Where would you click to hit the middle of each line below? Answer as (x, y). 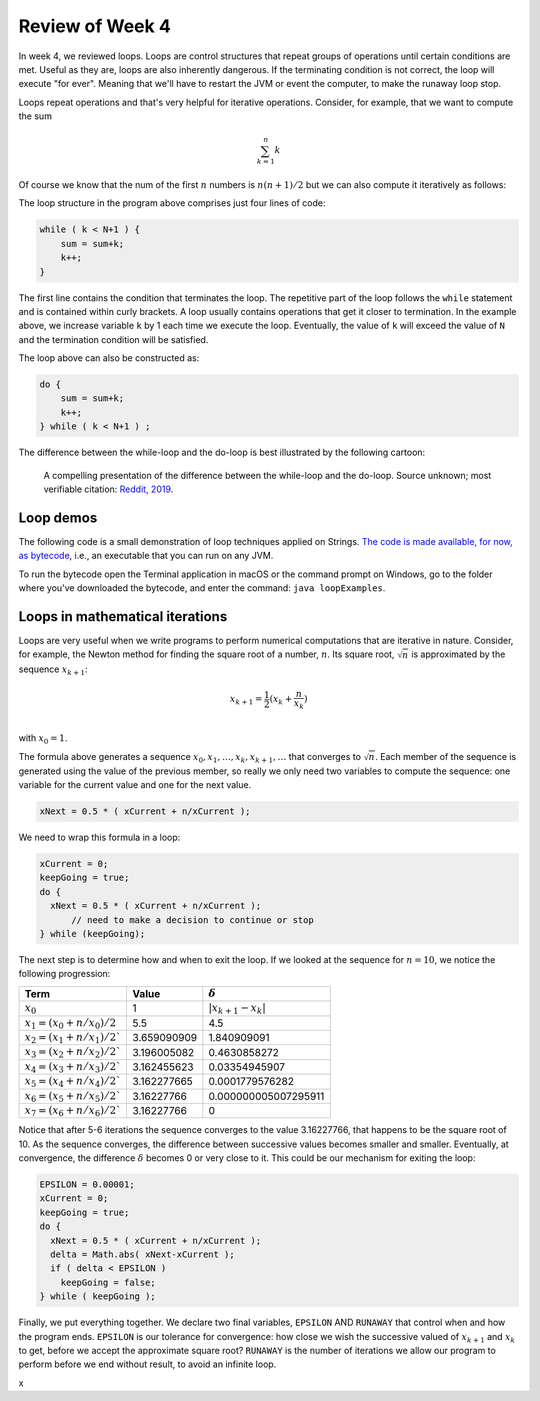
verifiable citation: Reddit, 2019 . (108, 489)
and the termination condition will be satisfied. (113, 339)
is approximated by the (458, 654)
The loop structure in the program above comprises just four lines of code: (172, 203)
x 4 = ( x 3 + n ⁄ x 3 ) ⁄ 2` (73, 1067)
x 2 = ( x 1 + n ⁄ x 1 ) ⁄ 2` (73, 1038)
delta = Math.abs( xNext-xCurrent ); (142, 1254)
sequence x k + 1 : (53, 670)
